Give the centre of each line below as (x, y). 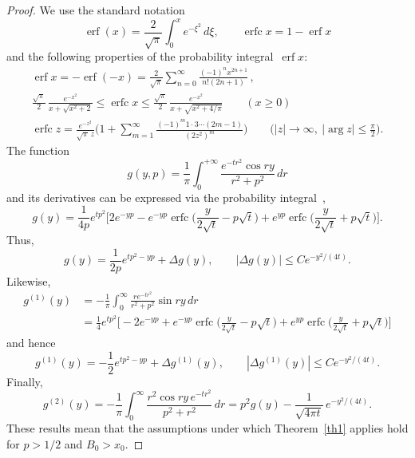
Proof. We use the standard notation (96, 10)
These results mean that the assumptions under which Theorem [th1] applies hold (207, 428)
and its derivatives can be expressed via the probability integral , (166, 197)
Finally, (25, 381)
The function (38, 150)
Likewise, (29, 280)
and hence (31, 343)
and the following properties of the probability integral (140, 56)
